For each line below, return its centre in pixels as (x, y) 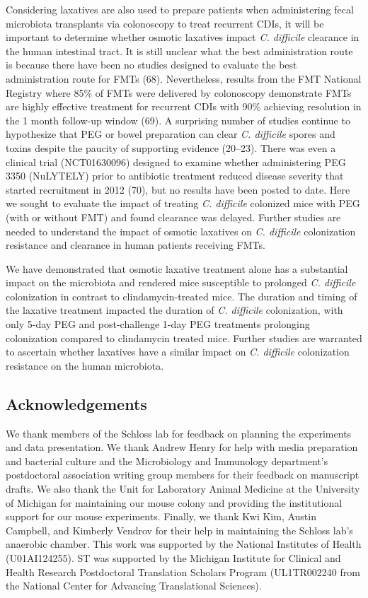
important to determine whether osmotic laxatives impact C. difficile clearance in (183, 37)
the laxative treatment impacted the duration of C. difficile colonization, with (174, 310)
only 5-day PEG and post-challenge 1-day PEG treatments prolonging (158, 324)
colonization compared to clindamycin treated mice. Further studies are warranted (184, 338)
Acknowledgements (76, 403)
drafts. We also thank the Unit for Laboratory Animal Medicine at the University (183, 489)
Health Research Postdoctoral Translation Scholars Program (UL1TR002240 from (183, 571)
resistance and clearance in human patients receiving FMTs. (136, 245)
